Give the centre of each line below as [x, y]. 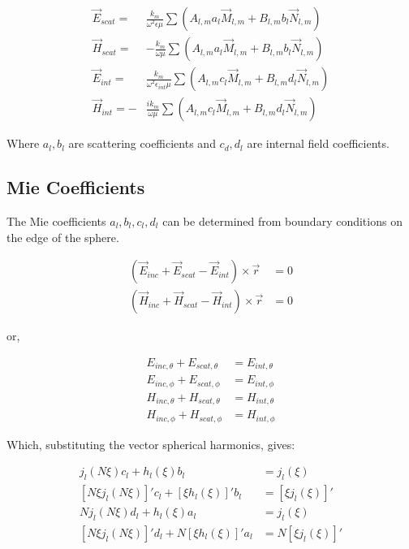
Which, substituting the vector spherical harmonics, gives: [151, 444]
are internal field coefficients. [318, 143]
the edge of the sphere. [63, 237]
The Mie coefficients [56, 220]
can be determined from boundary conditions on [282, 220]
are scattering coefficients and [142, 143]
